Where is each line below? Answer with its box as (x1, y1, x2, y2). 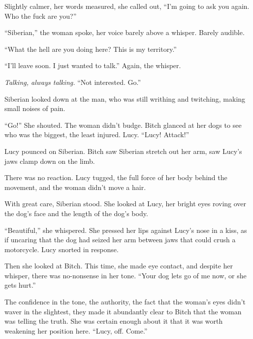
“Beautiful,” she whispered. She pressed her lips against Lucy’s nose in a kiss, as (4, 225, 247, 235)
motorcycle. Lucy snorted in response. (4, 244, 119, 254)
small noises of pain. (4, 103, 65, 113)
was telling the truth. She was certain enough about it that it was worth (4, 316, 223, 326)
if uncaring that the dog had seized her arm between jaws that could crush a (4, 234, 236, 245)
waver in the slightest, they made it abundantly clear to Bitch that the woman (4, 306, 242, 316)
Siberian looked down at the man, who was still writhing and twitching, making (4, 93, 246, 104)
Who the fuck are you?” (4, 10, 77, 21)
